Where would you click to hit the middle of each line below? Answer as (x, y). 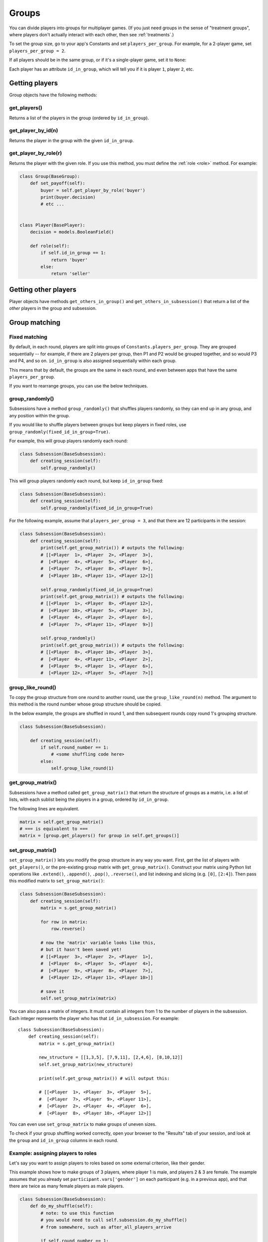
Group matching (35, 322)
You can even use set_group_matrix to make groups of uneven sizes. (83, 1124)
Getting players (33, 83)
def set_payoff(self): (58, 183)
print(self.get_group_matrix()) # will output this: (104, 1078)
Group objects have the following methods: (53, 95)
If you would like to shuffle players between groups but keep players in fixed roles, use (98, 425)
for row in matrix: (64, 922)
